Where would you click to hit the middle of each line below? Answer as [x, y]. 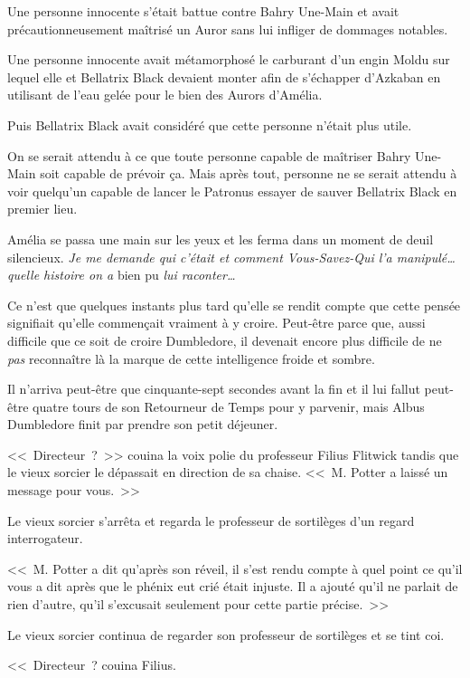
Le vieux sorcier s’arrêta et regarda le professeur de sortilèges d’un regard [211, 520]
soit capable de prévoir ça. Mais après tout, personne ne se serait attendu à [249, 173]
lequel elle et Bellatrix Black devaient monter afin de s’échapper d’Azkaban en [224, 76]
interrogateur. [45, 538]
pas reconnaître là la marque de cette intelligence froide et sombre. [191, 358]
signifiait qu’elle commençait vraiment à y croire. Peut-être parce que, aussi [216, 323]
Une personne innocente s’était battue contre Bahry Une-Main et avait [203, 11]
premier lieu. [42, 209]
